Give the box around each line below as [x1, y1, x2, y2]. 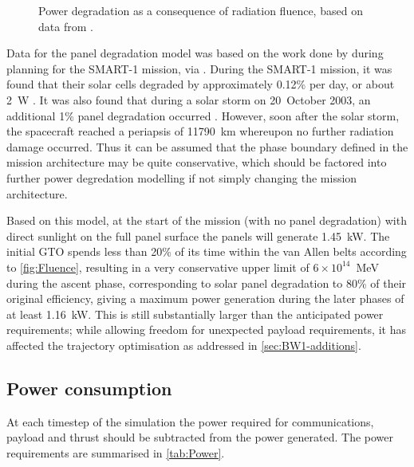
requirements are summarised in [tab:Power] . [6, 444, 225, 461]
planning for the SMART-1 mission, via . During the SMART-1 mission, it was [6, 60, 392, 77]
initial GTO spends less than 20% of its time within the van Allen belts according [6, 243, 407, 260]
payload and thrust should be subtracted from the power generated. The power [6, 429, 394, 445]
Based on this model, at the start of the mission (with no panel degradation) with [6, 212, 407, 229]
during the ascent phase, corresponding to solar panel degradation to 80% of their [6, 274, 407, 291]
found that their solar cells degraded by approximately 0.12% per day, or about [6, 76, 395, 92]
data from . [38, 18, 93, 34]
